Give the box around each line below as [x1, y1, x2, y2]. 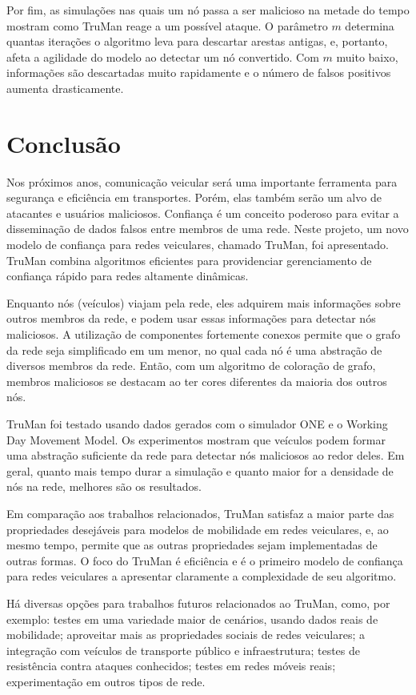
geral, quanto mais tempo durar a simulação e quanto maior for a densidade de [6, 462, 394, 479]
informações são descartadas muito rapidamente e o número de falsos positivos [6, 64, 391, 81]
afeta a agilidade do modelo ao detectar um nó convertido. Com [6, 48, 319, 65]
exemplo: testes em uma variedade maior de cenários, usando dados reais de [6, 610, 378, 627]
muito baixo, [336, 48, 398, 65]
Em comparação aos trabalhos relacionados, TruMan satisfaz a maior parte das [6, 504, 394, 521]
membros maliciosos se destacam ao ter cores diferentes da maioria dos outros [6, 372, 387, 389]
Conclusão [6, 127, 121, 159]
